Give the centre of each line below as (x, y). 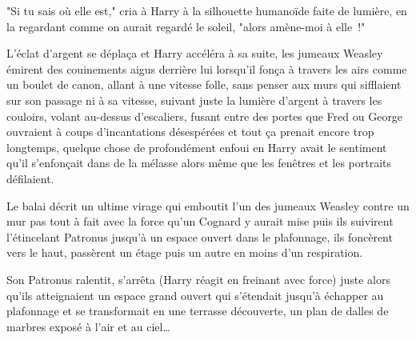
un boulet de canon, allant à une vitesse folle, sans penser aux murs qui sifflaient (204, 84)
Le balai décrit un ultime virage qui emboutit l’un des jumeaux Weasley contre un (208, 205)
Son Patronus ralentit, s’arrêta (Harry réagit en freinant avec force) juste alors (199, 279)
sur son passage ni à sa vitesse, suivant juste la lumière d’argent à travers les (194, 100)
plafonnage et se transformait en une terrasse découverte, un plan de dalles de (198, 311)
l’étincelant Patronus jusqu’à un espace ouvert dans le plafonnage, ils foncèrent (200, 236)
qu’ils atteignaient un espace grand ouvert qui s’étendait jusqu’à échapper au (195, 295)
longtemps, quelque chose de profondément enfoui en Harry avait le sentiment (197, 147)
